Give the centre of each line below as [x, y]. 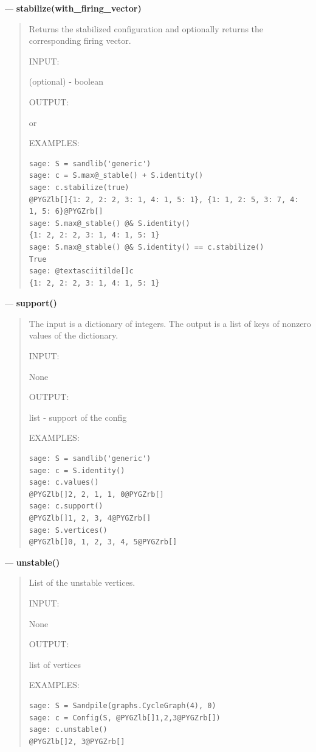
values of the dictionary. [74, 335]
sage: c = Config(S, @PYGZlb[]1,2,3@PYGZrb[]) [125, 718]
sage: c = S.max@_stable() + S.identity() [116, 176]
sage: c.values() [64, 483]
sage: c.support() [66, 506]
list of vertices [55, 664]
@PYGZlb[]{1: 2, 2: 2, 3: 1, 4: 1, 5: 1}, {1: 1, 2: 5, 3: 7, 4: [164, 199]
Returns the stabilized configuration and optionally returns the [146, 28]
